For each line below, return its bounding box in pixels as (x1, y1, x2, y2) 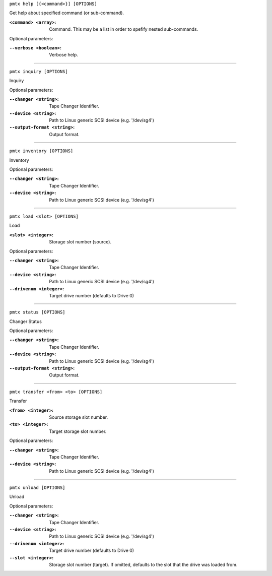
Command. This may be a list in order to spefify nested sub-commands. (49, 26, 198, 32)
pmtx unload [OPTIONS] (9, 485, 65, 491)
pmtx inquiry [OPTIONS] (9, 69, 68, 74)
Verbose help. (49, 52, 78, 58)
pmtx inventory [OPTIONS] (9, 148, 74, 154)
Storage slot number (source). (49, 239, 112, 245)
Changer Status (9, 318, 42, 325)
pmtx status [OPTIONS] (9, 309, 65, 315)
